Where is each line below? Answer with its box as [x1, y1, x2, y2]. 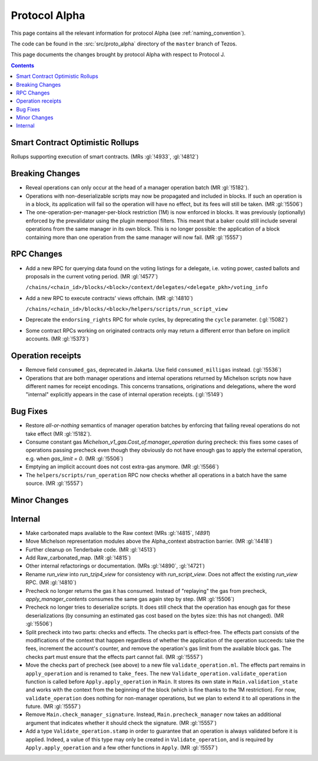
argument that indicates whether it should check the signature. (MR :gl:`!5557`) [25, 719, 217, 726]
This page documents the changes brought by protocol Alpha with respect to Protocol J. [11, 51, 226, 58]
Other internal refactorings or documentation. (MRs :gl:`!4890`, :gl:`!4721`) [25, 562, 206, 569]
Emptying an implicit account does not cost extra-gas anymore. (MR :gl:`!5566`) [25, 463, 219, 470]
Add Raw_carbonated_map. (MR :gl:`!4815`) [25, 555, 131, 562]
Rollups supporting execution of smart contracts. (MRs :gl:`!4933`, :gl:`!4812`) [11, 153, 199, 160]
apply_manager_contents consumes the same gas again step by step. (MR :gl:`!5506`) [25, 596, 235, 603]
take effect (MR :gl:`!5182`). [25, 430, 92, 437]
